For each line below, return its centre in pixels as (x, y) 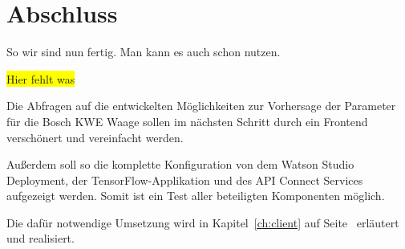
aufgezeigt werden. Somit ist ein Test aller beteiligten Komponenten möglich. (196, 196)
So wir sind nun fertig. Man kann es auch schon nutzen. (144, 52)
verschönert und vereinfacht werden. (95, 137)
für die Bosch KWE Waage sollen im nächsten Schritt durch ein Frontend (187, 121)
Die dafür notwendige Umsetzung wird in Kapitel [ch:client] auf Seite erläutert (203, 222)
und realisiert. (40, 238)
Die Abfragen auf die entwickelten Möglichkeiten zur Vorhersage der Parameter (201, 106)
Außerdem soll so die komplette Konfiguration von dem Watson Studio (180, 164)
